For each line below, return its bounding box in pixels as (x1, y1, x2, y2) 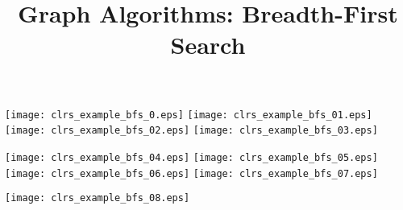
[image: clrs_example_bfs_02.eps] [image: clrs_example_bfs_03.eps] (5, 125, 378, 137)
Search (170, 28, 246, 61)
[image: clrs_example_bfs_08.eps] (5, 192, 190, 204)
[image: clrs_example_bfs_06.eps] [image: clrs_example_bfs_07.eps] (5, 167, 378, 179)
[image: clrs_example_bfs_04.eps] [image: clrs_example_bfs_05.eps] (5, 151, 378, 163)
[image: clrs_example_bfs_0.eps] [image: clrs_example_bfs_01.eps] (5, 109, 372, 121)
